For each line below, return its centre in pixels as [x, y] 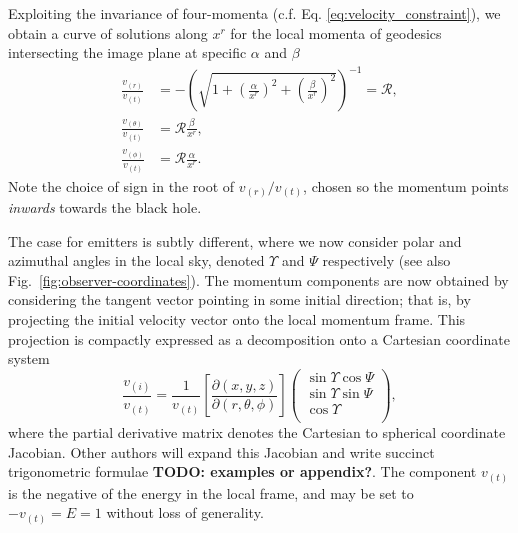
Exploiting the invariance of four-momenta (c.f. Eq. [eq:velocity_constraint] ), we [254, 13]
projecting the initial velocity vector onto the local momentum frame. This [237, 319]
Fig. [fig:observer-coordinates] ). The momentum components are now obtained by [258, 279]
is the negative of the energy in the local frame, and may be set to [211, 492]
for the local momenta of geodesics [336, 32]
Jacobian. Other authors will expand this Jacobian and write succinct [221, 451]
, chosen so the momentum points [406, 185]
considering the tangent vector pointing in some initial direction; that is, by [239, 299]
